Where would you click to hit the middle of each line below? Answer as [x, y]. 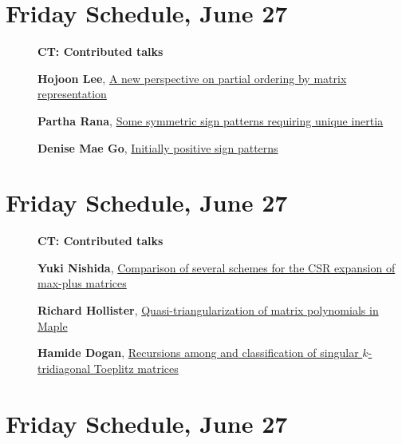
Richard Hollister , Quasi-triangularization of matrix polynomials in [208, 310]
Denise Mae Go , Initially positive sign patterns [158, 147]
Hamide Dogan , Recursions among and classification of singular [198, 353]
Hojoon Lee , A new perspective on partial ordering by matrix [192, 78]
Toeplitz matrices [136, 368]
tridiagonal [64, 368]
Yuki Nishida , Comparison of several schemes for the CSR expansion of [217, 267]
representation [72, 94]
